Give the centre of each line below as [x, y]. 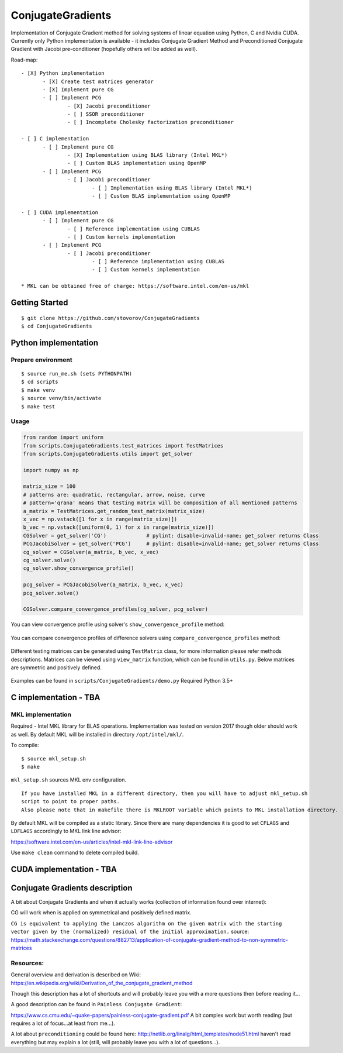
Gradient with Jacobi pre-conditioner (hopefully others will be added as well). [104, 49]
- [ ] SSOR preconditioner [106, 114]
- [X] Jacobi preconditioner [109, 106]
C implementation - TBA [56, 698]
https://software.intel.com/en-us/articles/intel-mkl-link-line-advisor [92, 842]
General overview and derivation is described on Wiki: [76, 975]
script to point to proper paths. [70, 802]
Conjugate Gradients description [72, 888]
